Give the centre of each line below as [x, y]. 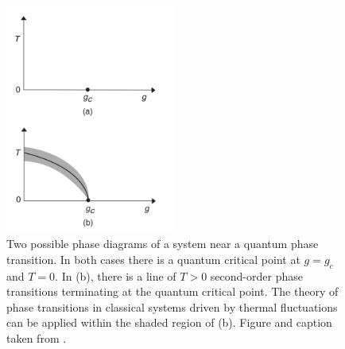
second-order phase [256, 275]
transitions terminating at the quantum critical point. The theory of [172, 291]
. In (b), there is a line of [116, 275]
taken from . [37, 338]
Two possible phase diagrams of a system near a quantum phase [163, 244]
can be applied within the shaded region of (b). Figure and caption [169, 322]
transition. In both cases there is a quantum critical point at [153, 259]
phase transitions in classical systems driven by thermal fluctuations [172, 306]
